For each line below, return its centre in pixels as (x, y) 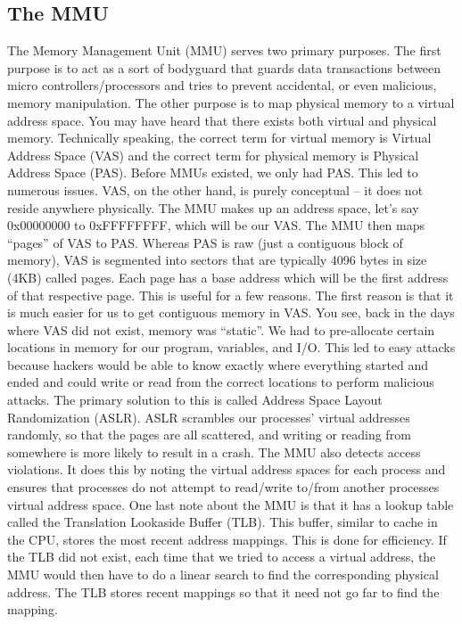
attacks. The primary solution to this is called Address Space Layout (195, 400)
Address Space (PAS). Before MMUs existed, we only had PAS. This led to (213, 172)
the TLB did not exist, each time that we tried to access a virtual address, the (222, 557)
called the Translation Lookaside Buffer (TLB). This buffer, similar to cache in (223, 522)
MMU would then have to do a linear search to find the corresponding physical (223, 575)
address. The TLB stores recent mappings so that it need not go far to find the (223, 591)
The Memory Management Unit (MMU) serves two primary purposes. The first (224, 50)
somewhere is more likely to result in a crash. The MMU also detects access (214, 452)
